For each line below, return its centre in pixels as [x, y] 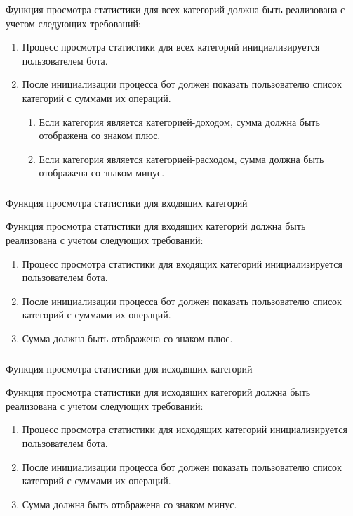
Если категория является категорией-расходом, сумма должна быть [181, 159]
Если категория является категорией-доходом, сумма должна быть [179, 121]
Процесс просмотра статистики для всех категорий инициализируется [171, 47]
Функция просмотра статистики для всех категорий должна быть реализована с [175, 9]
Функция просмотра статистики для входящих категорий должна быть [156, 226]
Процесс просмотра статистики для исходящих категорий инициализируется [185, 429]
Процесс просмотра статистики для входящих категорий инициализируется [182, 263]
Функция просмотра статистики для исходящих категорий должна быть [158, 392]
